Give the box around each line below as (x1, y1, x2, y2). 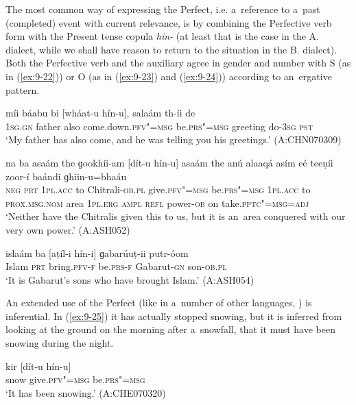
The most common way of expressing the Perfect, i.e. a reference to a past (5, 2, 320, 16)
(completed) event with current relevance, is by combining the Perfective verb (5, 15, 332, 29)
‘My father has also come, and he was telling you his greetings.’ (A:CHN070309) (5, 132, 342, 147)
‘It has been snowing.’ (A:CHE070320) (5, 385, 166, 400)
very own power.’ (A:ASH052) (5, 222, 130, 236)
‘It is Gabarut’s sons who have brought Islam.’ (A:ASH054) (5, 272, 254, 286)
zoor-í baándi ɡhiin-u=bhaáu (5, 169, 127, 183)
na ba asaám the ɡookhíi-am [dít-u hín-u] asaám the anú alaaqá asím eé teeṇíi (5, 155, 333, 169)
